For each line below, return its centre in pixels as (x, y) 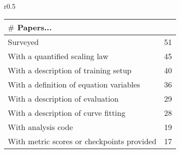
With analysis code (41, 127)
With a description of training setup (70, 70)
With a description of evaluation (63, 98)
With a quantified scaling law (58, 56)
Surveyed (23, 42)
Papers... (34, 27)
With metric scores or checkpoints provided (82, 141)
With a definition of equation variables (74, 84)
